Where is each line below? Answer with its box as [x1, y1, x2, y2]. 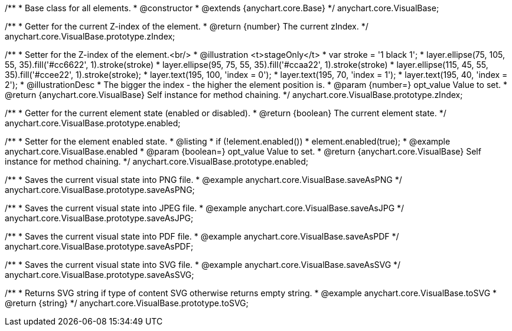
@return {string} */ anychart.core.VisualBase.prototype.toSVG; [5, 298, 249, 308]
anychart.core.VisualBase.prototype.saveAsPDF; [5, 241, 194, 251]
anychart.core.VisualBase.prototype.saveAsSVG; [5, 270, 194, 280]
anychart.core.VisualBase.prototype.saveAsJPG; [5, 213, 194, 223]
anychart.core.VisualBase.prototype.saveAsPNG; [5, 185, 195, 195]
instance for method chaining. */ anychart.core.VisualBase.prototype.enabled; [5, 156, 309, 166]
